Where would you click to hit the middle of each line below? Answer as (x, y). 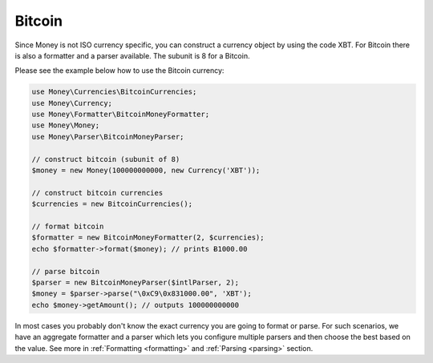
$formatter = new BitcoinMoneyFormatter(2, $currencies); (148, 238)
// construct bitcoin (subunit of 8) (106, 159)
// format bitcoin (68, 226)
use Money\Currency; (72, 103)
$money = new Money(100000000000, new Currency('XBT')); (146, 171)
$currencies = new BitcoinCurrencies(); (112, 204)
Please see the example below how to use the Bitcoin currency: (119, 71)
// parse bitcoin (66, 271)
